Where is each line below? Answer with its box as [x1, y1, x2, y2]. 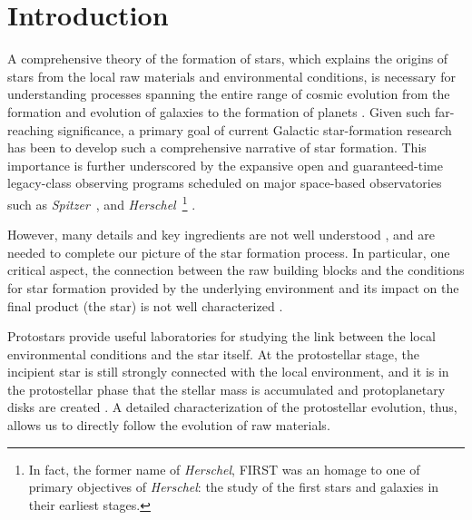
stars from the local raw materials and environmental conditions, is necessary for [7, 66, 456, 85]
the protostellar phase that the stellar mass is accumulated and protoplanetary [7, 379, 446, 398]
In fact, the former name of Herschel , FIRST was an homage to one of [28, 459, 420, 478]
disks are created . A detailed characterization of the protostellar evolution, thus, [7, 397, 457, 417]
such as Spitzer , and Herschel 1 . [7, 191, 196, 213]
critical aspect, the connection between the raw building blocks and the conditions [7, 260, 465, 280]
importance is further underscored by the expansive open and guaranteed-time [7, 155, 443, 174]
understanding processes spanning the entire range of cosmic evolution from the [7, 84, 450, 103]
